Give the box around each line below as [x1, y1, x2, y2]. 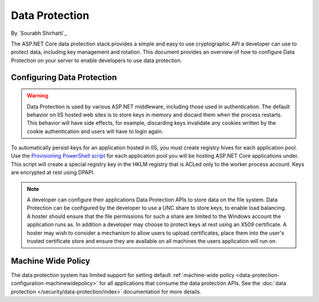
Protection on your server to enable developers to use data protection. [11, 57, 183, 64]
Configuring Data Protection [11, 72, 118, 82]
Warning [27, 92, 48, 99]
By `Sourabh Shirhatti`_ [11, 30, 67, 37]
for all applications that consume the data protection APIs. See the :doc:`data [99, 280, 287, 287]
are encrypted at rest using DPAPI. [11, 169, 95, 176]
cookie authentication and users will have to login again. [27, 128, 164, 135]
